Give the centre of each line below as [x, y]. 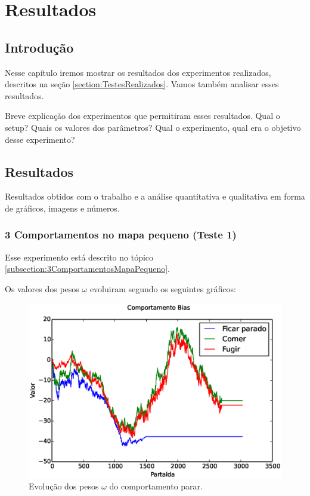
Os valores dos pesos [42, 288]
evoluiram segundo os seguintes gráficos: [163, 288]
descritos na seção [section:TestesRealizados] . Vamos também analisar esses [142, 84]
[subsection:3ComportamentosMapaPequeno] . [88, 269]
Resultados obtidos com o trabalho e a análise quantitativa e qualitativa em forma [155, 196]
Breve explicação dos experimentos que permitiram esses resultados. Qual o [142, 116]
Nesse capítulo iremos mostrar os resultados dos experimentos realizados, [138, 72]
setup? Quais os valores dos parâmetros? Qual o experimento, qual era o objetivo [153, 127]
